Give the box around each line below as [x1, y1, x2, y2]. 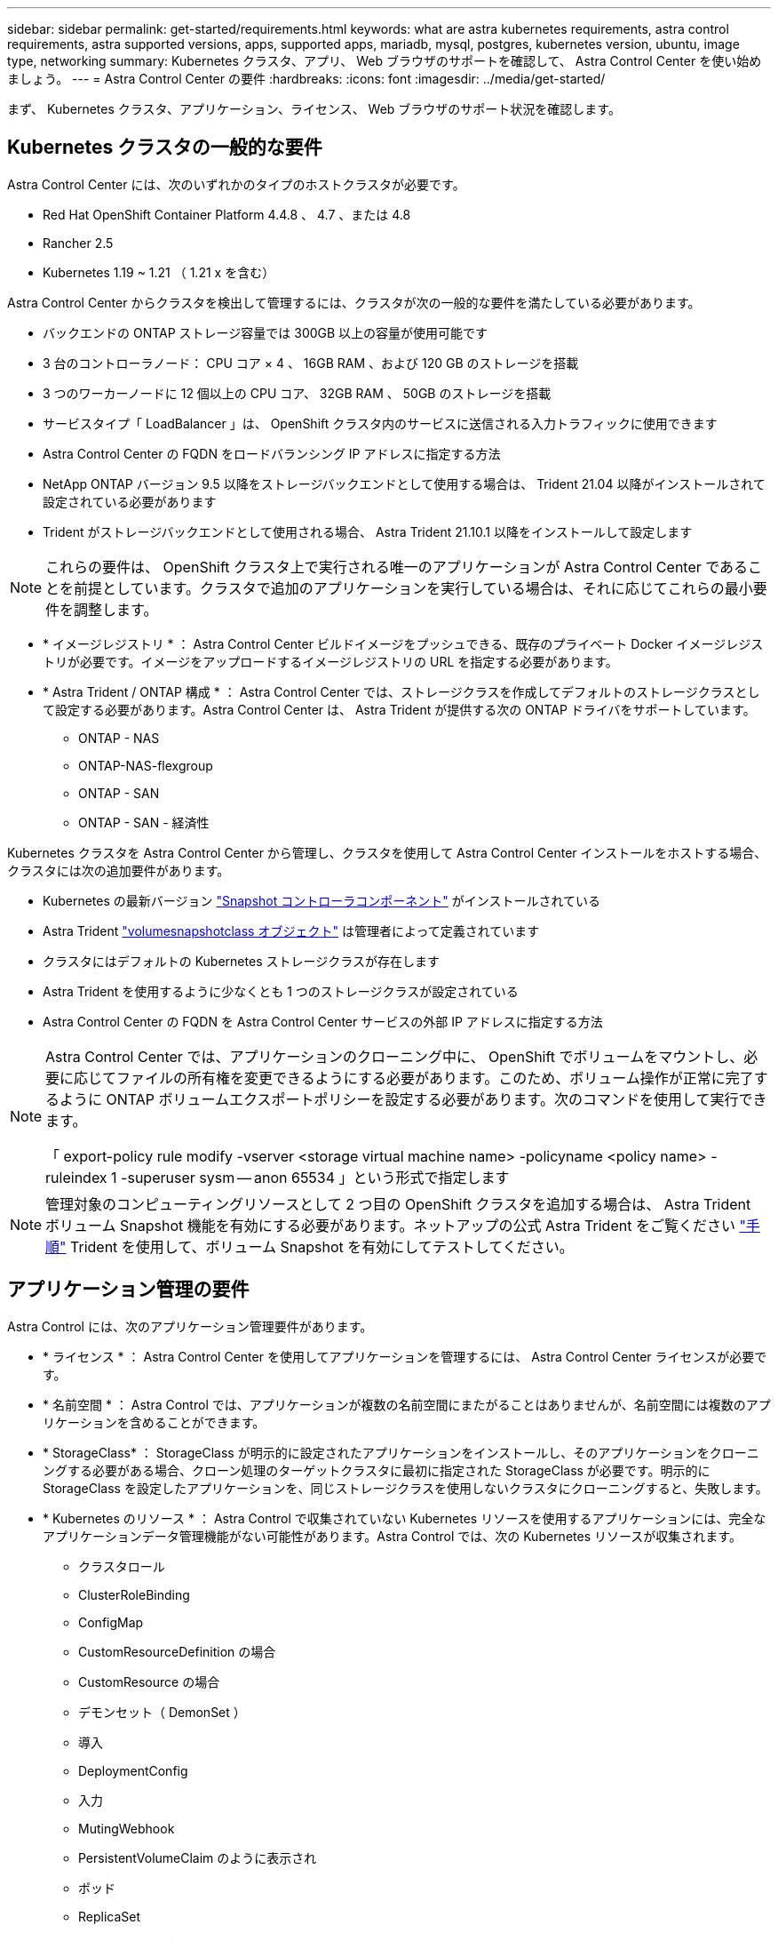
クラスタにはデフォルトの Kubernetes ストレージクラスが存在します [43, 953, 440, 969]
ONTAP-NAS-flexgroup [78, 757, 213, 773]
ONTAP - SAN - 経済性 [78, 814, 210, 830]
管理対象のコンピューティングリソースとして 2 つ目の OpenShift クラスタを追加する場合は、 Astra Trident [45, 1194, 751, 1213]
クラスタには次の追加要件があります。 [7, 862, 230, 878]
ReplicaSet [78, 1908, 141, 1924]
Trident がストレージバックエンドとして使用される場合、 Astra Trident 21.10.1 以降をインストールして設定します [43, 523, 693, 539]
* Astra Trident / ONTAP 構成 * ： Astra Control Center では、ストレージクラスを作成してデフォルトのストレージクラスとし [43, 683, 760, 699]
